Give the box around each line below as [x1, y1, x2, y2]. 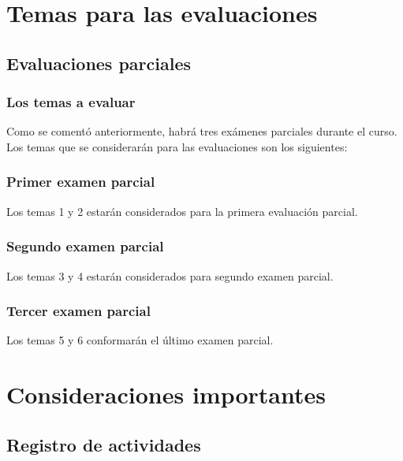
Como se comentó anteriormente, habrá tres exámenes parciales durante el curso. [6, 123, 397, 139]
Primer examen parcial [6, 172, 155, 191]
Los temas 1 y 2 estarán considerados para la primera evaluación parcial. [6, 203, 358, 219]
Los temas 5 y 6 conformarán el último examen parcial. [6, 332, 274, 348]
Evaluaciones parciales [6, 50, 192, 75]
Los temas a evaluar [6, 92, 136, 112]
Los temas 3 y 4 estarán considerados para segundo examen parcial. [6, 267, 334, 284]
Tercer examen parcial [6, 301, 151, 321]
